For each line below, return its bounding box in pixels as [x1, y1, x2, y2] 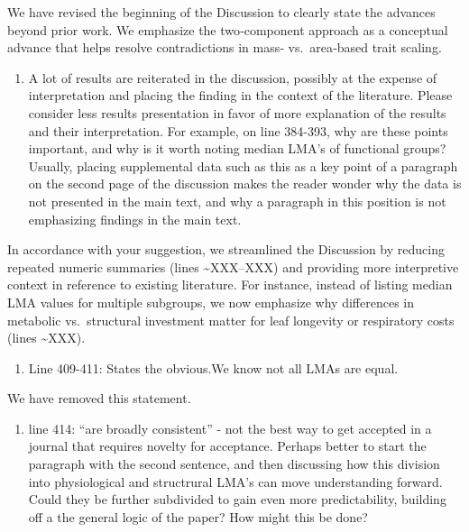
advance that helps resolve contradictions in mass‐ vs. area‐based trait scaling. [7, 38, 442, 57]
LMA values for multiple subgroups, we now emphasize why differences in [7, 292, 414, 311]
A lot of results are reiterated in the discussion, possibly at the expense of [28, 68, 437, 87]
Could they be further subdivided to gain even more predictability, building [28, 490, 446, 509]
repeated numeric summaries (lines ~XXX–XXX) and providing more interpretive [7, 257, 459, 276]
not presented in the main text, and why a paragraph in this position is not [28, 191, 446, 210]
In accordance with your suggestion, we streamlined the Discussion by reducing [7, 240, 445, 259]
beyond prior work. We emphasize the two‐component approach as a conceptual [7, 20, 448, 39]
